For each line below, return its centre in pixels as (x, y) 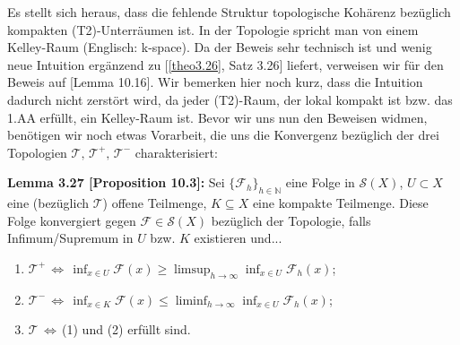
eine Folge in (320, 182)
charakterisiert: (176, 152)
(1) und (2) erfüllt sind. (126, 329)
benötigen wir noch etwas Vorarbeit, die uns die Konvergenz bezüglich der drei (223, 135)
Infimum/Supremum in (70, 238)
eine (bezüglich (48, 203)
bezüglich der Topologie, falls (291, 220)
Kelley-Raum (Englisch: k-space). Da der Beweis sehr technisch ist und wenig (220, 47)
